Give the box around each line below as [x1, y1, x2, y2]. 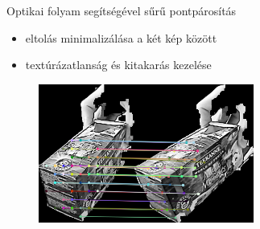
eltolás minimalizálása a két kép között [25, 29, 217, 46]
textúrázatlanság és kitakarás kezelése [25, 56, 212, 73]
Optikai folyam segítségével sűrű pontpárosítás [6, 2, 237, 18]
